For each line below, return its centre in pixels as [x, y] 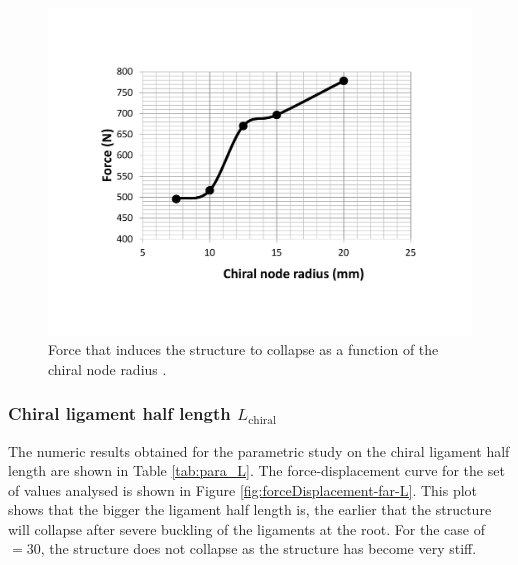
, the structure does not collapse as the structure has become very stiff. [258, 548]
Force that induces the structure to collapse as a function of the [243, 349]
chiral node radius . [107, 368]
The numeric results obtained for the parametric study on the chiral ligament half [259, 450]
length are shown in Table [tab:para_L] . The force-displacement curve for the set [256, 470]
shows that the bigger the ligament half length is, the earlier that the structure [250, 509]
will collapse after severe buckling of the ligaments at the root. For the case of [247, 528]
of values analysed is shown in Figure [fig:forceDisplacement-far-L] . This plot [243, 489]
